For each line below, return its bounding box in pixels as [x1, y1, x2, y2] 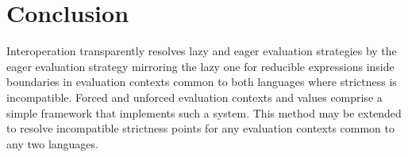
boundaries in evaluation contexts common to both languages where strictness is [6, 73, 397, 90]
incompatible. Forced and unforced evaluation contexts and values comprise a [6, 88, 383, 105]
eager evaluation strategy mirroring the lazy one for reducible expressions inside [6, 58, 395, 74]
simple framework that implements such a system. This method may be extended [6, 104, 402, 121]
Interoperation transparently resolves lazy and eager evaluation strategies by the [6, 43, 397, 59]
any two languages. [6, 135, 98, 151]
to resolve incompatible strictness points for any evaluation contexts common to [6, 120, 395, 136]
